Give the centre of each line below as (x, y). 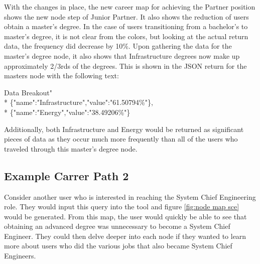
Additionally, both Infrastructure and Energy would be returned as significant (124, 129)
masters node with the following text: (61, 76)
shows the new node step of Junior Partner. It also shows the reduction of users (126, 16)
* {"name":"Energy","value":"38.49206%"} (67, 112)
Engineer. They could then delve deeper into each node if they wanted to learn (125, 236)
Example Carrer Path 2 (67, 175)
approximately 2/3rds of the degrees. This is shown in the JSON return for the (125, 65)
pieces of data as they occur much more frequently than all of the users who (121, 139)
